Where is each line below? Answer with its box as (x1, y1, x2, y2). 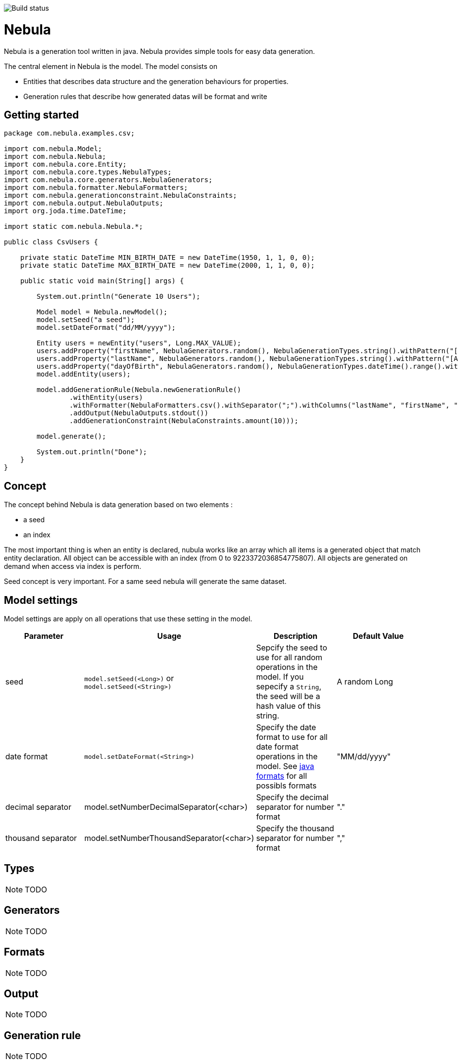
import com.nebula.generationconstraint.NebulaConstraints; (4, 191, 237, 200)
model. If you (256, 672, 304, 682)
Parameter (24, 631, 64, 641)
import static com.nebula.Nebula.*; (4, 222, 143, 231)
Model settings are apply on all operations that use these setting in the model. (4, 615, 252, 623)
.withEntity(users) (69, 394, 143, 402)
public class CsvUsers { (4, 238, 98, 246)
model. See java (256, 761, 314, 771)
